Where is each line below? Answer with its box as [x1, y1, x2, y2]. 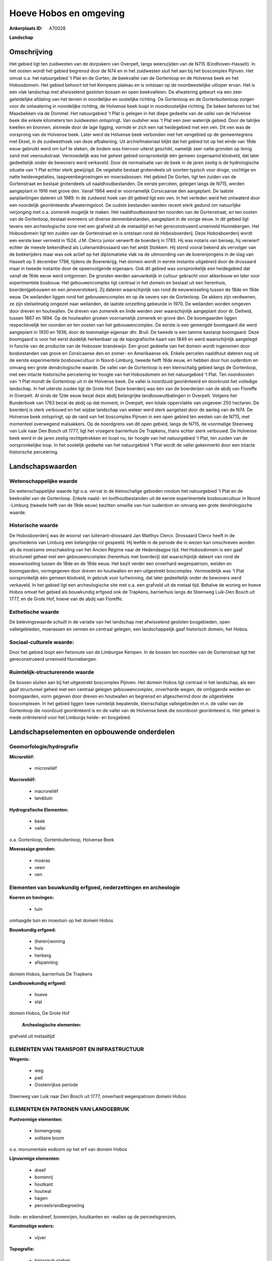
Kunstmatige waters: [9, 1223, 54, 1229]
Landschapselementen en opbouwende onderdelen [9, 728, 175, 736]
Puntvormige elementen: [9, 1116, 63, 1122]
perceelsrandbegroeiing [34, 1202, 85, 1208]
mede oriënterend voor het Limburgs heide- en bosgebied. [9, 714, 131, 721]
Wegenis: [9, 1056, 30, 1062]
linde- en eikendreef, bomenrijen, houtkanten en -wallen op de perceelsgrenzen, [9, 1214, 177, 1220]
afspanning [34, 959, 58, 965]
